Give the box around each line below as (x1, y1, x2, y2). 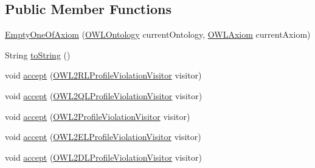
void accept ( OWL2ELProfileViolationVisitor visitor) (5, 130, 201, 143)
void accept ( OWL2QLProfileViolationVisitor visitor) (5, 89, 202, 102)
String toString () (5, 48, 71, 61)
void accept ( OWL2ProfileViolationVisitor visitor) (5, 110, 190, 122)
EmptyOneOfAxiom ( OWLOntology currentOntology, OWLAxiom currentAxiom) (5, 28, 311, 41)
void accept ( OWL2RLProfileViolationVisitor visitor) (5, 69, 202, 82)
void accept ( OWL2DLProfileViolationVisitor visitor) (5, 150, 202, 163)
